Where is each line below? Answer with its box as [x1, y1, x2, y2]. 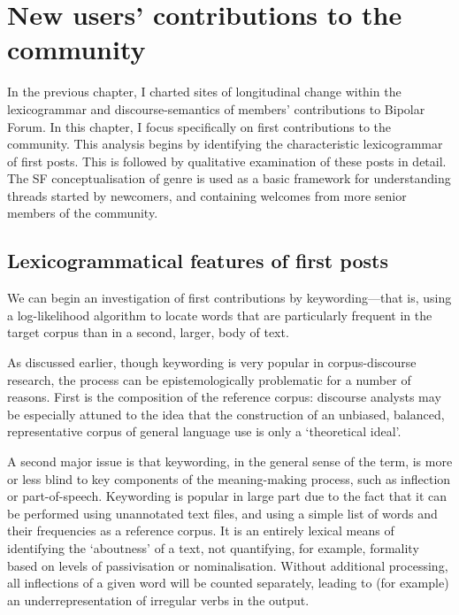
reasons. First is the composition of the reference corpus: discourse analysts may [7, 388, 441, 406]
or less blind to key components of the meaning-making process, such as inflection [7, 469, 451, 488]
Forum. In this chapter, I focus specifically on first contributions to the [7, 117, 391, 135]
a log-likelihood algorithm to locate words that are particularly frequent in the [7, 305, 432, 324]
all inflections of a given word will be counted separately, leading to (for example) [7, 573, 449, 592]
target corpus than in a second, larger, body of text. [7, 323, 289, 342]
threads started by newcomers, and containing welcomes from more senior [7, 186, 407, 204]
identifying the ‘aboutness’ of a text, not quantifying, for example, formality [7, 538, 419, 557]
